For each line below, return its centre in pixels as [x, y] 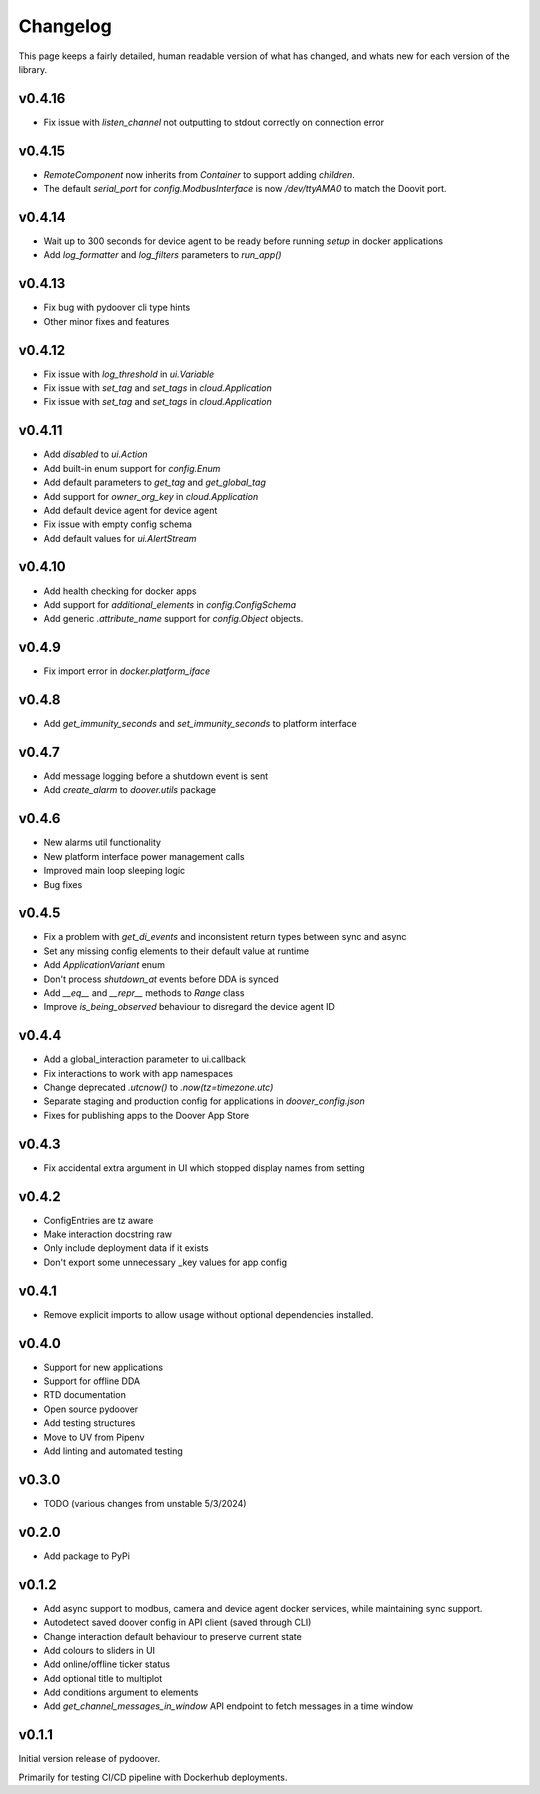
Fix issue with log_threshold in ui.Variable [129, 374]
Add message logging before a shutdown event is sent [156, 776]
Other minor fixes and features [106, 321]
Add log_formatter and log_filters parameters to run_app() [162, 255]
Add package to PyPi [86, 1556]
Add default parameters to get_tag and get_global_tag [155, 482]
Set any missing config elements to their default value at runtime [176, 951]
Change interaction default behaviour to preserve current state [172, 1636]
